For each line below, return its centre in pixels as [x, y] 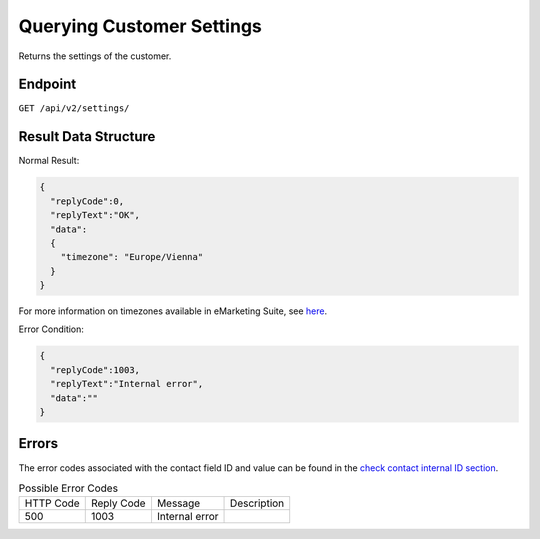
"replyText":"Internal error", [127, 384]
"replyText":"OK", [95, 215]
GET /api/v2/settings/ [74, 108]
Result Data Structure [87, 136]
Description [257, 503]
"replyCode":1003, [95, 369]
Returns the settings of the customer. [95, 56]
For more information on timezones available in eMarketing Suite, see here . [173, 311]
